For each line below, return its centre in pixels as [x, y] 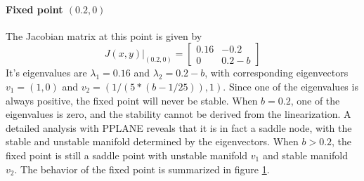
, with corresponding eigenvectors [277, 73]
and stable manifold [305, 155]
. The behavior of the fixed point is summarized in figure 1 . [142, 169]
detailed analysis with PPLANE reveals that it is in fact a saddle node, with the [179, 127]
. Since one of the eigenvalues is [291, 86]
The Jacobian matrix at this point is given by [104, 35]
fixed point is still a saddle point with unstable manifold [127, 155]
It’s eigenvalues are [46, 73]
